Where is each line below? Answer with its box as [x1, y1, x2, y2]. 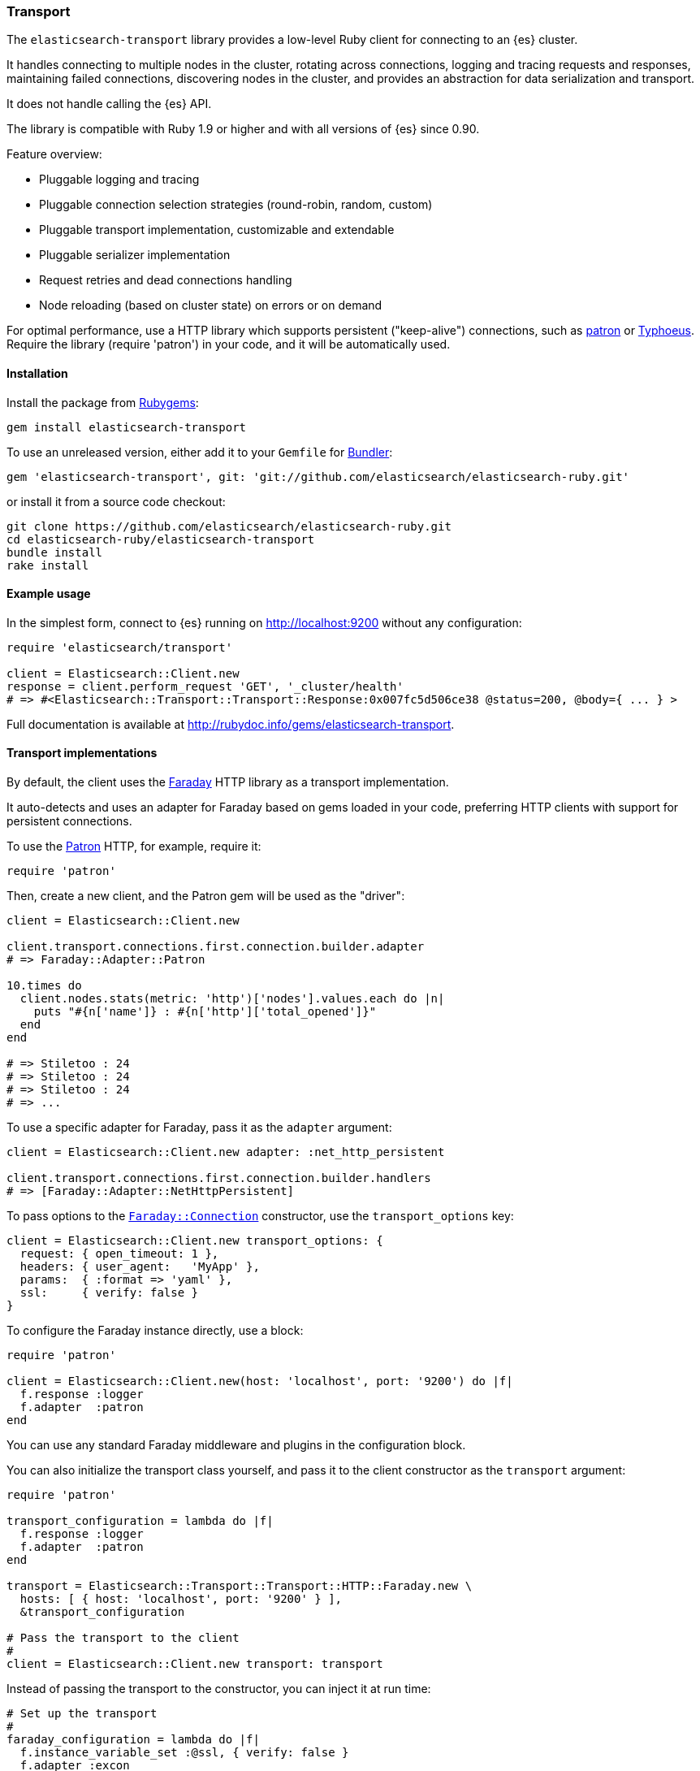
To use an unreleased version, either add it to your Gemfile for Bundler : [6, 444, 393, 459]
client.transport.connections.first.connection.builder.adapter [6, 940, 425, 954]
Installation [6, 366, 68, 380]
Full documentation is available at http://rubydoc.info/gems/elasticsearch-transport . [6, 717, 455, 731]
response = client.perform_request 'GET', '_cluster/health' [6, 679, 404, 693]
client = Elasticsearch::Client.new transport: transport [6, 1657, 383, 1671]
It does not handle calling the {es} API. [6, 97, 212, 111]
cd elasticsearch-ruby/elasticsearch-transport [6, 532, 315, 546]
